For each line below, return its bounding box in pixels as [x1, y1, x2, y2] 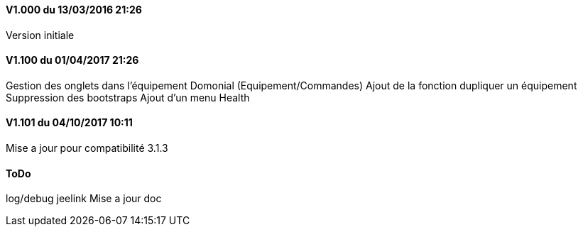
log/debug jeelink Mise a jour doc [6, 192, 162, 205]
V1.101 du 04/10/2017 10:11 [6, 116, 133, 129]
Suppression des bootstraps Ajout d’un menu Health [6, 91, 250, 104]
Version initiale [6, 28, 75, 41]
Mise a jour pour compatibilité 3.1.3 [6, 142, 168, 155]
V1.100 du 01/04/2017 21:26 [6, 54, 139, 67]
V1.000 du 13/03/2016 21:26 [6, 4, 142, 16]
